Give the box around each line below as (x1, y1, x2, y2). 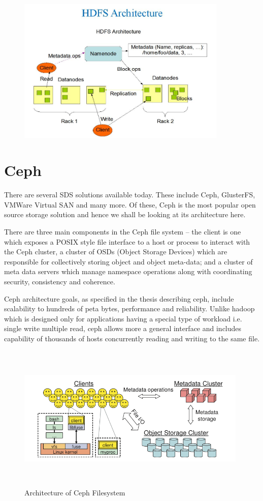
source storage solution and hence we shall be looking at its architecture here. (4, 209, 246, 220)
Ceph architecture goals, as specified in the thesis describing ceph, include (4, 293, 234, 304)
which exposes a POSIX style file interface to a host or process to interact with (4, 236, 250, 247)
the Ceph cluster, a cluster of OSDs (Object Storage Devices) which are (4, 246, 227, 257)
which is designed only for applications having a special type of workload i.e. (4, 313, 242, 323)
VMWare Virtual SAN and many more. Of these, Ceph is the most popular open (4, 199, 256, 210)
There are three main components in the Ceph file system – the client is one (4, 226, 241, 237)
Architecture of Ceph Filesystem (24, 487, 125, 497)
